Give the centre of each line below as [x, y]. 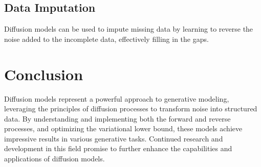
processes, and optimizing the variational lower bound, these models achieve [123, 128]
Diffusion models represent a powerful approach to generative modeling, [117, 98]
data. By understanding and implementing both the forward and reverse [117, 118]
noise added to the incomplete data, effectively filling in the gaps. [106, 39]
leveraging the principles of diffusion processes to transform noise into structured [131, 109]
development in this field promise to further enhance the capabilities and [118, 148]
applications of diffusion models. [55, 159]
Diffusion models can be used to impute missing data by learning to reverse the [129, 29]
